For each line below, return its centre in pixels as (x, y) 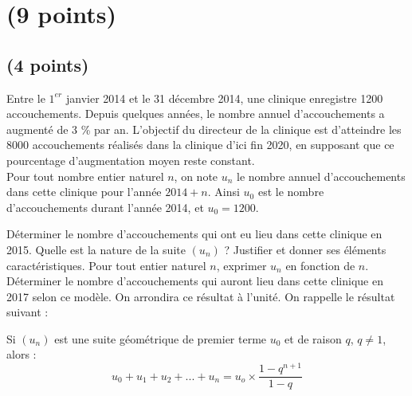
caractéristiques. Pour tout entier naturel (106, 265)
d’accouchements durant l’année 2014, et (105, 207)
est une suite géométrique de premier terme (161, 338)
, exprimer (241, 265)
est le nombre (291, 192)
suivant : (27, 312)
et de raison (313, 338)
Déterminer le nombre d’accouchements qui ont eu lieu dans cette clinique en (194, 234)
